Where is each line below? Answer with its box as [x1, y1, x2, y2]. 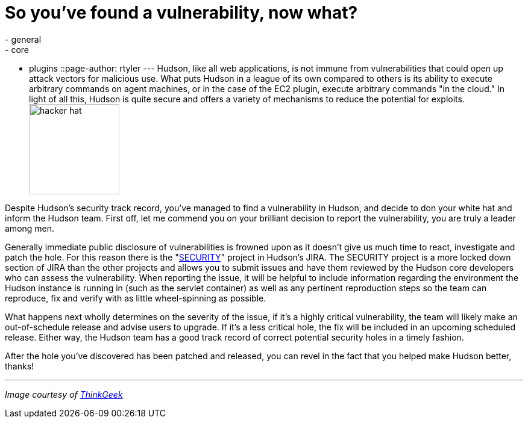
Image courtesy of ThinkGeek [5, 389, 123, 400]
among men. [5, 223, 55, 233]
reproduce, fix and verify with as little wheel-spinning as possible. [5, 292, 266, 303]
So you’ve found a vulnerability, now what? [5, 2, 358, 23]
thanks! [5, 360, 34, 371]
